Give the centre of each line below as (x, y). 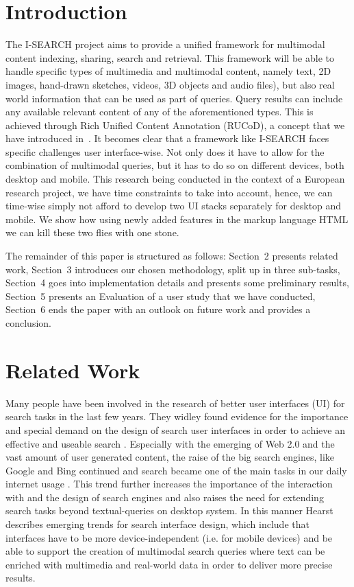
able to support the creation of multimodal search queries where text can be (165, 551)
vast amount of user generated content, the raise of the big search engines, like (170, 457)
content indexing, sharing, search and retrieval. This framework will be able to (170, 57)
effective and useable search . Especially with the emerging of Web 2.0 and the (170, 443)
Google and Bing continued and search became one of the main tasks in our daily (176, 470)
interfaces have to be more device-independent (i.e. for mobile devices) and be (169, 537)
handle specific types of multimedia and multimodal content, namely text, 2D (168, 71)
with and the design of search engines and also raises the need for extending (165, 497)
